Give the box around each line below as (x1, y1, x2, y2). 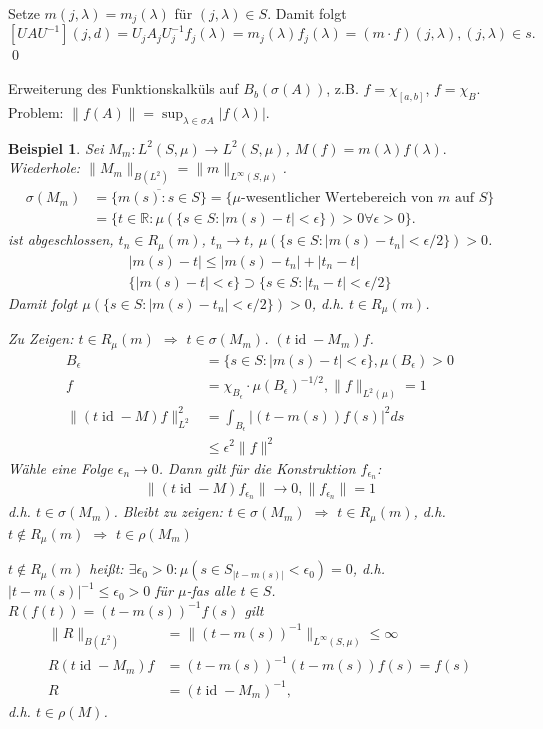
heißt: (89, 558, 124, 579)
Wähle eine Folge (8, 457, 113, 478)
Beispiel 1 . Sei (8, 137, 104, 158)
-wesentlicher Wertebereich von (241, 191, 434, 206)
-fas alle (186, 580, 236, 601)
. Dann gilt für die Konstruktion (158, 457, 356, 478)
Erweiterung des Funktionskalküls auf (8, 78, 239, 99)
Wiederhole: (8, 157, 81, 178)
